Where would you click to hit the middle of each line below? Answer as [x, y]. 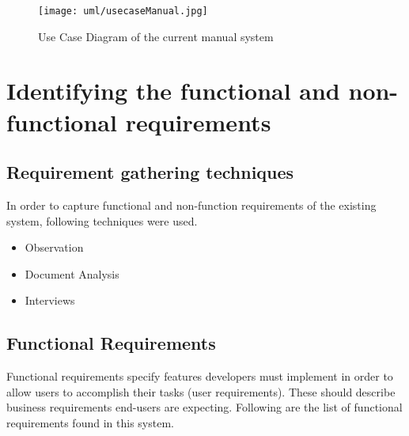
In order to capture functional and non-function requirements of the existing [191, 205]
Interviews [50, 300]
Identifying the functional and [173, 91]
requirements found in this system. [90, 422]
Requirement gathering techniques [150, 172]
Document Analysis [72, 273]
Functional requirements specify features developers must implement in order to [200, 376]
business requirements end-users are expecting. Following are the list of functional [204, 407]
